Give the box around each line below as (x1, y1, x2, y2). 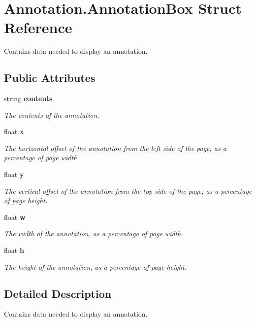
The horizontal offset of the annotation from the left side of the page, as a (4, 143, 226, 153)
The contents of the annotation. (4, 109, 99, 120)
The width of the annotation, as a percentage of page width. (4, 228, 183, 239)
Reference (4, 17, 72, 37)
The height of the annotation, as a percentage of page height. (4, 261, 187, 272)
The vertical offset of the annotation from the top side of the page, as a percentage (4, 185, 252, 196)
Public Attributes (4, 70, 96, 85)
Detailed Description (4, 286, 112, 301)
